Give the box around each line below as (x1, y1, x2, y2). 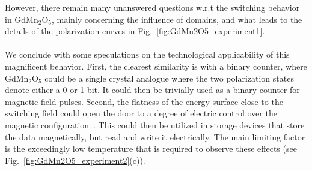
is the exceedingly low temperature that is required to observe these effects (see (5, 142, 297, 155)
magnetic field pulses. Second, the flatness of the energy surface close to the (5, 95, 283, 107)
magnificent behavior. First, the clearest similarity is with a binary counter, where (5, 59, 307, 72)
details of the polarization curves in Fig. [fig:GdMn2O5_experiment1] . (5, 25, 265, 37)
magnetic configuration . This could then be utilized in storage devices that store (5, 118, 305, 131)
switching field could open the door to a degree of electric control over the (5, 107, 277, 119)
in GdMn (5, 13, 38, 25)
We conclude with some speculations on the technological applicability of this (5, 48, 290, 61)
